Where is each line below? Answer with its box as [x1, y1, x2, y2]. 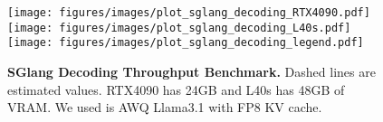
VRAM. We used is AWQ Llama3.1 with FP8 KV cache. [7, 98, 322, 117]
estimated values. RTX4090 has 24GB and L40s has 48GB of [7, 80, 345, 99]
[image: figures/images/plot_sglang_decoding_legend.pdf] [7, 36, 364, 50]
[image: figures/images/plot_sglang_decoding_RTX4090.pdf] [7, 6, 370, 19]
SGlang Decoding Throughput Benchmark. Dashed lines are [7, 61, 376, 80]
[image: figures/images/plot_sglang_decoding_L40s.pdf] [7, 21, 351, 34]
